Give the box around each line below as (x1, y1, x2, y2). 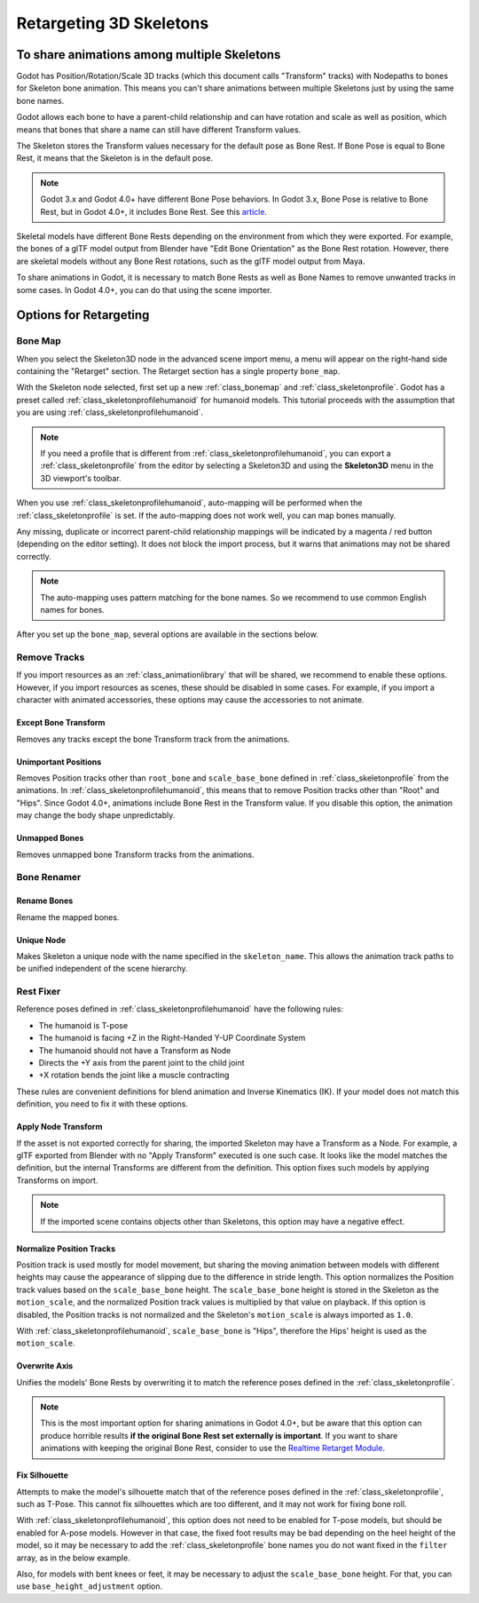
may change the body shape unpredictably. (16, 810, 176, 821)
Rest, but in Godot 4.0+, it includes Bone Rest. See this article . (40, 206, 268, 217)
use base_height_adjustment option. (16, 1581, 163, 1591)
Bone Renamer (16, 871, 82, 884)
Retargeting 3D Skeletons (16, 13, 209, 33)
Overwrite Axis (16, 1361, 74, 1371)
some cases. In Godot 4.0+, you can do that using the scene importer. (16, 284, 272, 295)
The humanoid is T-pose (38, 1020, 129, 1030)
